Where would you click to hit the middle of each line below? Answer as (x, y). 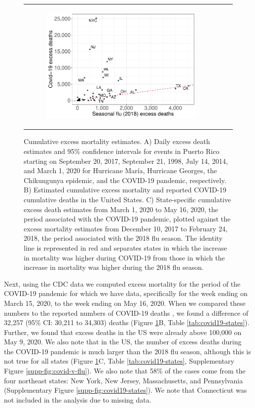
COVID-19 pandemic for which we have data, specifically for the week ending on (126, 293)
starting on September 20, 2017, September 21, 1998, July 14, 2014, (126, 161)
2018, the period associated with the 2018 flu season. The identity (123, 238)
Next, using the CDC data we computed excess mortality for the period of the (122, 283)
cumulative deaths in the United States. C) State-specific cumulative (127, 199)
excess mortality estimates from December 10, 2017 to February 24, (126, 228)
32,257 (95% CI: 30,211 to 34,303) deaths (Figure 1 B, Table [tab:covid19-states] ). (127, 322)
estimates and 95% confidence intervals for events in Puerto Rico (122, 151)
